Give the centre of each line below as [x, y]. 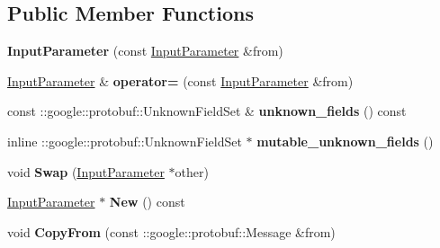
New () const [147, 202]
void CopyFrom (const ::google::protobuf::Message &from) [171, 231]
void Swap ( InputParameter [86, 171]
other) [192, 171]
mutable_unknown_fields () [345, 141]
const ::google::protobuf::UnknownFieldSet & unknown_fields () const [207, 111]
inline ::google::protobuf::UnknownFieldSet [125, 141]
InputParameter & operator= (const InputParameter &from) [180, 80]
